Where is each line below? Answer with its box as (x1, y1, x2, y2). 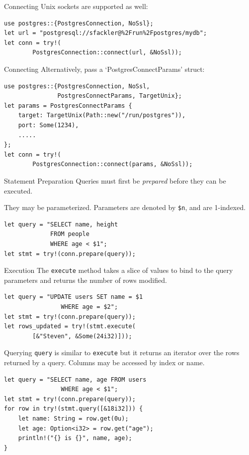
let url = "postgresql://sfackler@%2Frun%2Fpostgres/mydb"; (4, 29, 207, 37)
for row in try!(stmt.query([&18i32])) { (4, 405, 143, 413)
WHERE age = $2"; (61, 303, 118, 310)
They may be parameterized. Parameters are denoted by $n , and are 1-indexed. (4, 202, 246, 213)
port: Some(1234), (18, 121, 79, 129)
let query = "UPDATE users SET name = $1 (4, 293, 143, 301)
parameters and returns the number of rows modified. (4, 274, 167, 285)
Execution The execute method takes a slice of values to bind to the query (4, 265, 233, 275)
